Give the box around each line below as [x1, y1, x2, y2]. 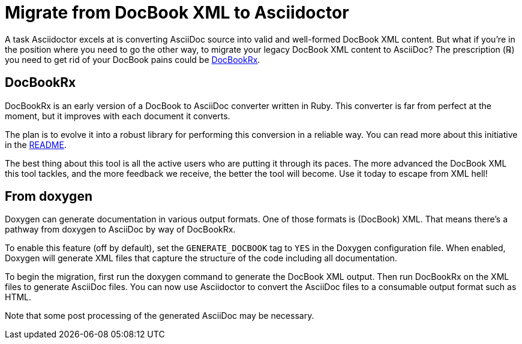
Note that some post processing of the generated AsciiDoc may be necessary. [5, 310, 314, 321]
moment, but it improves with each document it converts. [5, 110, 230, 121]
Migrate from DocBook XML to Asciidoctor [5, 2, 349, 23]
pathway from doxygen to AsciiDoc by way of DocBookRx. [5, 224, 236, 235]
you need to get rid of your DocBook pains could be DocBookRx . [5, 54, 260, 65]
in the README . [5, 139, 67, 150]
